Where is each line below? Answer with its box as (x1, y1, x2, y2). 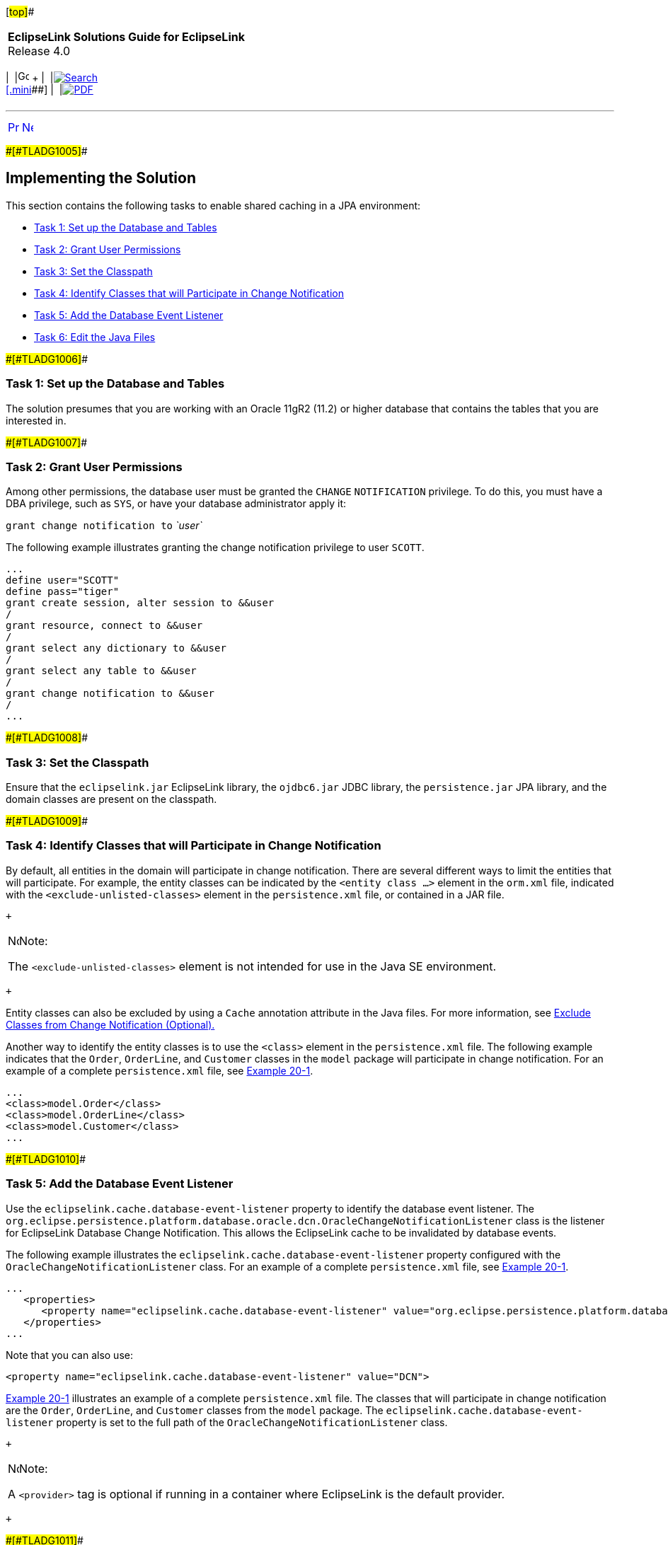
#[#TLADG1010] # (6, 1152, 86, 1165)
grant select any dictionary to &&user (6, 642, 226, 654)
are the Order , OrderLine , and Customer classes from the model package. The (6, 1404, 384, 1416)
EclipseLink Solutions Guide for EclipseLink (8, 30, 245, 44)
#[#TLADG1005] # (6, 145, 88, 157)
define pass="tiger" (6, 586, 120, 598)
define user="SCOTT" (6, 574, 120, 586)
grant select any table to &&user (6, 665, 197, 677)
